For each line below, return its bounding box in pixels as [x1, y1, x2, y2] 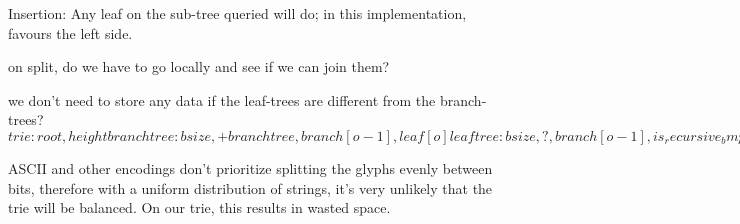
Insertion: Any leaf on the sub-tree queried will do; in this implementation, [8, 3, 467, 23]
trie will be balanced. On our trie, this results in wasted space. [8, 197, 391, 218]
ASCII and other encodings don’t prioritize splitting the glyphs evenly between [8, 157, 493, 178]
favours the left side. [8, 22, 133, 43]
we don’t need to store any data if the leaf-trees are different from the [8, 89, 436, 110]
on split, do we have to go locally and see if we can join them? [8, 56, 390, 77]
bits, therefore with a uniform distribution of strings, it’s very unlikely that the [8, 177, 493, 198]
